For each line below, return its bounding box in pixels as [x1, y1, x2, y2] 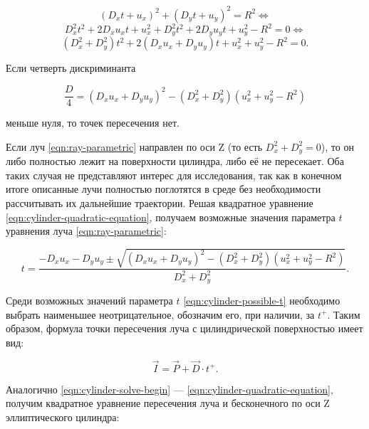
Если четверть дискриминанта [6, 60, 136, 75]
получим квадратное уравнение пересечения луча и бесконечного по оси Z [6, 396, 330, 411]
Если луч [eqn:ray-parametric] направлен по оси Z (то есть [6, 139, 263, 154]
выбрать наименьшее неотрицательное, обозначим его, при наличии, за [6, 307, 315, 322]
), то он [321, 139, 354, 154]
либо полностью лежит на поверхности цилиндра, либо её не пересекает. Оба [6, 154, 344, 169]
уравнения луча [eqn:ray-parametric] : [6, 223, 167, 238]
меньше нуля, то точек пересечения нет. [6, 115, 180, 130]
